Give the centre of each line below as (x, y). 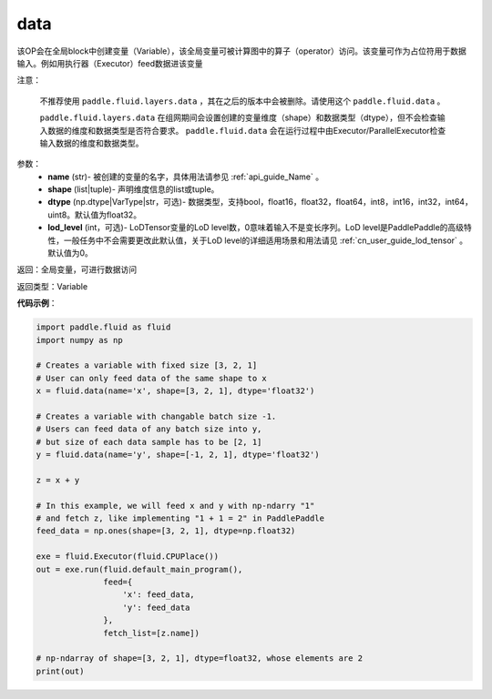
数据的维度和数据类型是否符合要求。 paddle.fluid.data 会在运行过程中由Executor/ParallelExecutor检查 (246, 130)
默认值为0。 (70, 253)
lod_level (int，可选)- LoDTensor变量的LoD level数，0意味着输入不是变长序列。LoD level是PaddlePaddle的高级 (256, 228)
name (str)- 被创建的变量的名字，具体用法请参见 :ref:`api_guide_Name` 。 (185, 177)
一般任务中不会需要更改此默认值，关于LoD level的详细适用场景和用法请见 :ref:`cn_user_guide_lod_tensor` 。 (266, 240)
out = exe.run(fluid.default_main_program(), (139, 569)
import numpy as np (79, 340)
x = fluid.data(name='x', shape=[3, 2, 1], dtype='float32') (175, 391)
